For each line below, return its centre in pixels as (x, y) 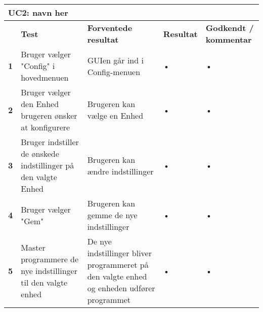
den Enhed (40, 104)
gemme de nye (112, 215)
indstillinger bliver (119, 253)
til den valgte (44, 282)
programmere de (50, 259)
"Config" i (38, 66)
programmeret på (118, 265)
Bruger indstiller (50, 142)
